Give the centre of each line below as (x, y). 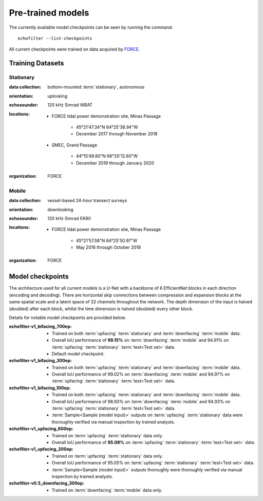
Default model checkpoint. (78, 353)
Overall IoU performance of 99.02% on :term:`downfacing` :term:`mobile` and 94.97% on (141, 374)
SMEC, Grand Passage (75, 145)
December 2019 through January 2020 (115, 163)
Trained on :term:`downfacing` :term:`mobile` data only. (107, 490)
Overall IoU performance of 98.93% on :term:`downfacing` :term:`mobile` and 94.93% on (141, 401)
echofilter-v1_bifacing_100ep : (40, 388)
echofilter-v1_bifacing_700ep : (40, 327)
